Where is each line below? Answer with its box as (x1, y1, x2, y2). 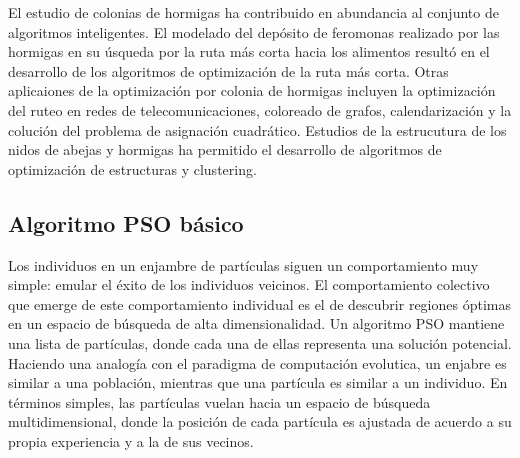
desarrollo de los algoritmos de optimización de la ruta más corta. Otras (8, 60, 449, 81)
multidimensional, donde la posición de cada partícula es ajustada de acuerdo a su (8, 411, 512, 432)
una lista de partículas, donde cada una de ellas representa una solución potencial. (8, 332, 512, 353)
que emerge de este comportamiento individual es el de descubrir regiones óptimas (8, 293, 511, 314)
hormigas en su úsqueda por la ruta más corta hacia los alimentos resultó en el (8, 41, 490, 62)
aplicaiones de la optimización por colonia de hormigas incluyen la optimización (8, 80, 496, 101)
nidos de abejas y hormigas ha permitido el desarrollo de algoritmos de (8, 139, 442, 160)
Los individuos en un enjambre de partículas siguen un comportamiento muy (8, 254, 479, 275)
